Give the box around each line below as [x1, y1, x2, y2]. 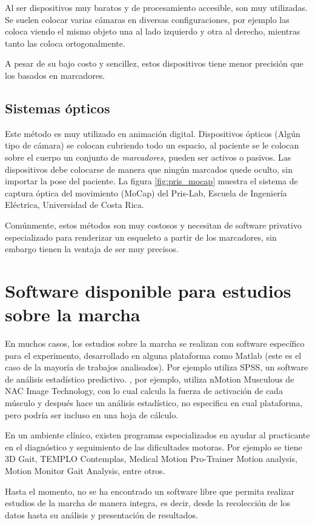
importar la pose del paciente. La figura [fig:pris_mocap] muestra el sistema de [5, 175, 298, 187]
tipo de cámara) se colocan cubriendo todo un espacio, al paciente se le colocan [5, 139, 299, 152]
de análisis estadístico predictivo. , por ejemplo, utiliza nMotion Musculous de [5, 372, 294, 385]
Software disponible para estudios [5, 278, 291, 303]
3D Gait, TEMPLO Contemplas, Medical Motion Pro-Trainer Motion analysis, [5, 452, 297, 465]
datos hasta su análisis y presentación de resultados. [5, 508, 198, 521]
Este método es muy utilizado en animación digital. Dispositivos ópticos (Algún [5, 127, 300, 139]
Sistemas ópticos [5, 98, 110, 117]
